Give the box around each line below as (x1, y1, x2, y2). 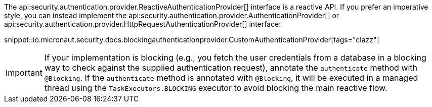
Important (6, 68, 42, 78)
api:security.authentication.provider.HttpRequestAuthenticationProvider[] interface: (4, 20, 281, 28)
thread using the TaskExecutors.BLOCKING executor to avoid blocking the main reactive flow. (44, 83, 387, 93)
